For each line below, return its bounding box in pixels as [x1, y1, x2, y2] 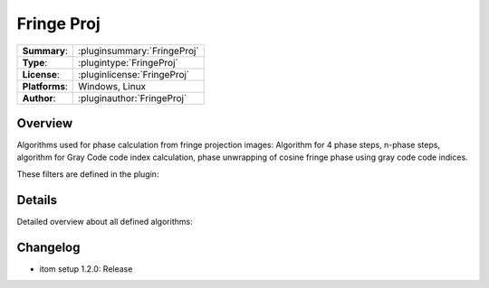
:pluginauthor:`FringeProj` [78, 91, 187, 104]
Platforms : [22, 79, 68, 92]
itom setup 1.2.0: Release [39, 263, 133, 274]
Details [16, 192, 58, 208]
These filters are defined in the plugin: [16, 168, 159, 180]
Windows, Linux [78, 79, 147, 92]
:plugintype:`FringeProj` [78, 56, 178, 69]
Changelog [16, 239, 81, 255]
